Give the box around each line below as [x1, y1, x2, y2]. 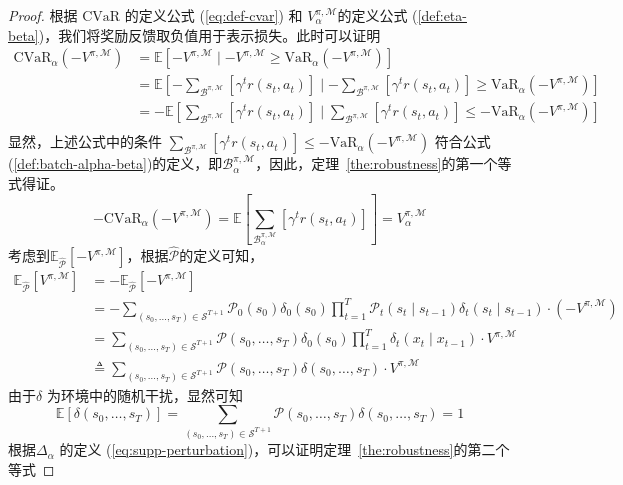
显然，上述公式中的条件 [8, 131, 162, 152]
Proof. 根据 [8, 5, 78, 25]
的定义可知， [179, 245, 264, 266]
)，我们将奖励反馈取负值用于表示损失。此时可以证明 [38, 24, 381, 45]
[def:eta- [417, 5, 467, 25]
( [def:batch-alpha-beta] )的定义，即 [8, 153, 223, 174]
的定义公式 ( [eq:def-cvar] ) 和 [124, 5, 303, 25]
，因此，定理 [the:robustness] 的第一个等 [255, 153, 512, 174]
